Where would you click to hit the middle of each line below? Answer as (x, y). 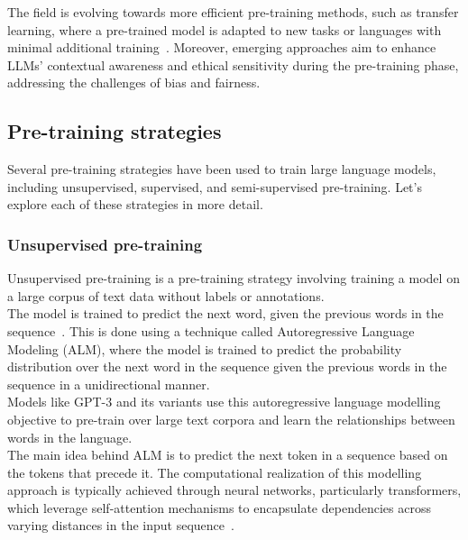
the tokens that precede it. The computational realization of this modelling (215, 472)
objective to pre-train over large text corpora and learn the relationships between (231, 419)
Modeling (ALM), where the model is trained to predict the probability (205, 348)
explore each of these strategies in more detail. (135, 204)
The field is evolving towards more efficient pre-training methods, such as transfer (233, 12)
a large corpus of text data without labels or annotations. (166, 295)
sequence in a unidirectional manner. (109, 384)
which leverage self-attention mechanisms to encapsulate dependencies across (219, 507)
